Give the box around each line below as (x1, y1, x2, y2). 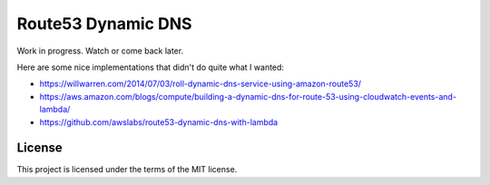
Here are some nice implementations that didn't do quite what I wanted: (16, 62, 285, 73)
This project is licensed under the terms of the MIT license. (16, 164, 238, 175)
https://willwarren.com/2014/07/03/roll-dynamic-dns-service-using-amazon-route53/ (39, 78, 362, 90)
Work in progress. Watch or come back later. (16, 45, 184, 56)
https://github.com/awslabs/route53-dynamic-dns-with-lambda (39, 116, 279, 127)
